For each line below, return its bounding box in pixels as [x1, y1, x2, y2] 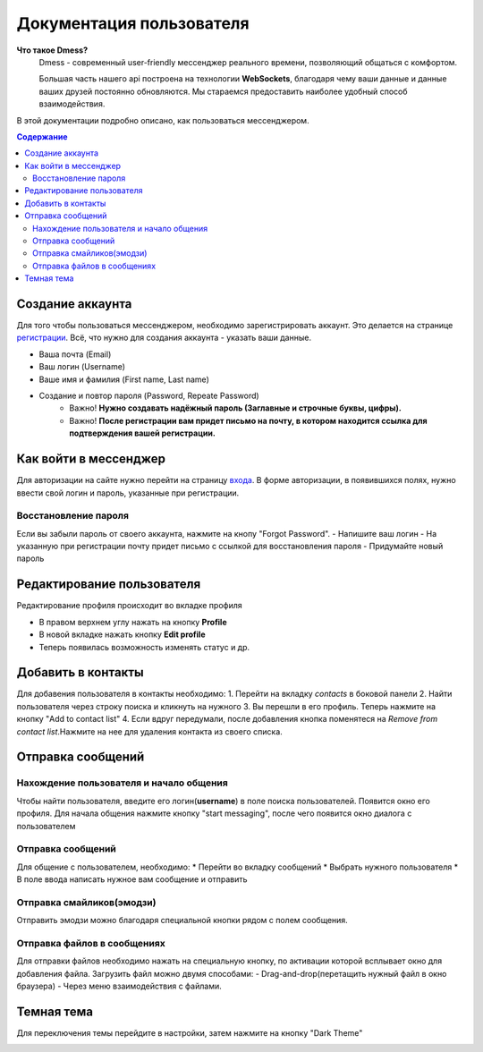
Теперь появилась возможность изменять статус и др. [38, 641, 250, 652]
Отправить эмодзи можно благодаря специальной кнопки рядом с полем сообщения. [16, 915, 348, 926]
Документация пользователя [16, 13, 250, 33]
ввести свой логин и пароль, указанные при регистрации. [16, 488, 240, 498]
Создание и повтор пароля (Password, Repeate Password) [38, 390, 259, 402]
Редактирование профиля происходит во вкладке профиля [16, 600, 242, 611]
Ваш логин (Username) [38, 361, 125, 372]
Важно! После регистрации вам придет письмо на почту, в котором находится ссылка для [69, 415, 428, 426]
